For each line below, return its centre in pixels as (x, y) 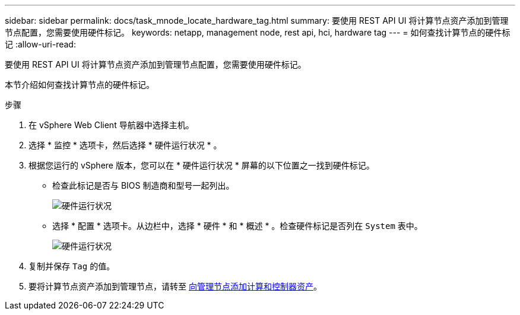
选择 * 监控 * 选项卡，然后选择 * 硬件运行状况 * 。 (125, 145)
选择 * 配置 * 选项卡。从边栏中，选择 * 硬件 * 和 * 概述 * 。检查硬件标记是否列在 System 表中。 (237, 226)
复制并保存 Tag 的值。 (72, 266)
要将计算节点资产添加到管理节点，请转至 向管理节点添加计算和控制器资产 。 (175, 286)
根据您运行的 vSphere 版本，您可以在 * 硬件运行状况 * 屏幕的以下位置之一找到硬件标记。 (202, 165)
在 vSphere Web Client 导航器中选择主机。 (111, 125)
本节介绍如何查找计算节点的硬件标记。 (80, 85)
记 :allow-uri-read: (40, 44)
